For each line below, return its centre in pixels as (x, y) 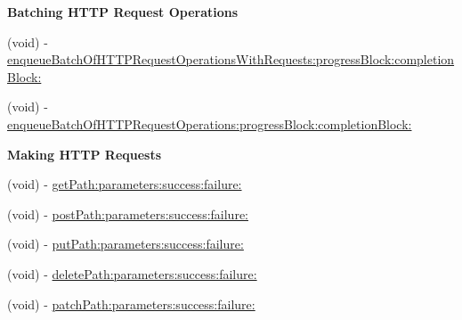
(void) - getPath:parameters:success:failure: (125, 184)
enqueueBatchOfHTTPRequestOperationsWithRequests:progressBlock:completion (231, 59)
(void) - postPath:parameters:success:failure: (128, 213)
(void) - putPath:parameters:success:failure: (126, 244)
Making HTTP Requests (85, 154)
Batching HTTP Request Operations (123, 12)
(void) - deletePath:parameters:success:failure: (132, 273)
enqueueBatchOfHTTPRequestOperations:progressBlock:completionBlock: (210, 123)
